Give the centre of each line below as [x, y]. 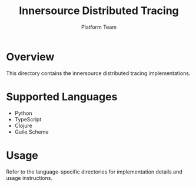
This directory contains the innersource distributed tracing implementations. [98, 73]
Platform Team [99, 27]
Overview [30, 57]
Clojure [23, 125]
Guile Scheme [31, 132]
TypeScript [28, 119]
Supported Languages [62, 96]
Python [23, 113]
